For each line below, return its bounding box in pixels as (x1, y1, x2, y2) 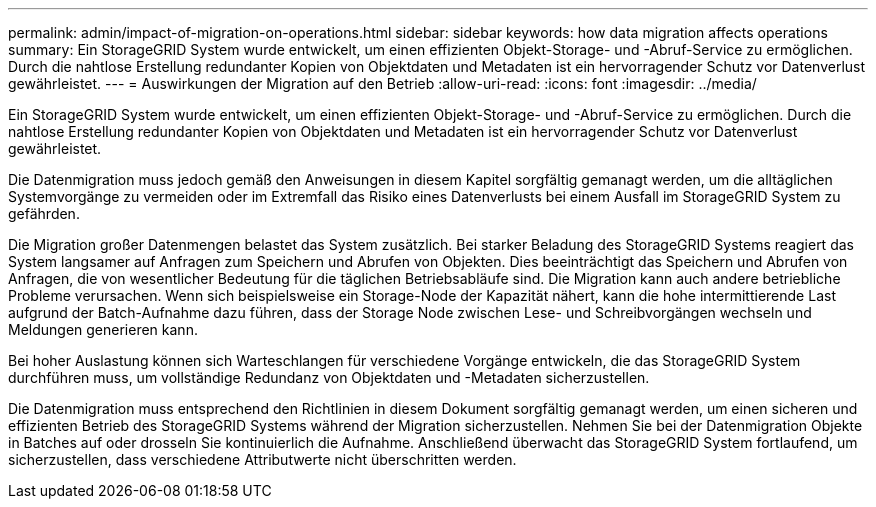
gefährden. (8, 205, 80, 222)
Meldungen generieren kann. (8, 321, 198, 338)
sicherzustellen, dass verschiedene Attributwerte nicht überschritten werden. (8, 451, 517, 468)
